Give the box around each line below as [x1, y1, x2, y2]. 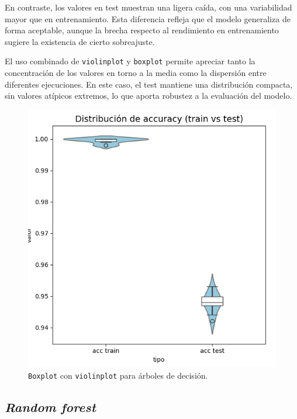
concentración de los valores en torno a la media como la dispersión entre [5, 67, 267, 79]
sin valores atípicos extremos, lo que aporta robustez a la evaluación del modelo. [5, 89, 292, 102]
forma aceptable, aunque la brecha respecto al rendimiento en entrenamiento [5, 24, 279, 36]
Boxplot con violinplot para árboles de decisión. [28, 369, 208, 382]
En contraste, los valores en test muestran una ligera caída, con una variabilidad [5, 1, 292, 13]
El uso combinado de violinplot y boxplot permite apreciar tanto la [5, 55, 255, 67]
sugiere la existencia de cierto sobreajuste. [5, 35, 155, 47]
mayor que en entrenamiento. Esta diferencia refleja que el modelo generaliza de [5, 12, 291, 25]
